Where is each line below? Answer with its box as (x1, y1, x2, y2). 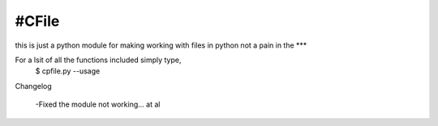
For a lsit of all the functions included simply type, (15, 55, 182, 65)
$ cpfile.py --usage (35, 66, 101, 76)
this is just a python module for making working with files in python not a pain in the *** (15, 40, 307, 50)
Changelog (15, 81, 52, 90)
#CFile (15, 12, 60, 30)
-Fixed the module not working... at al (35, 99, 161, 109)
